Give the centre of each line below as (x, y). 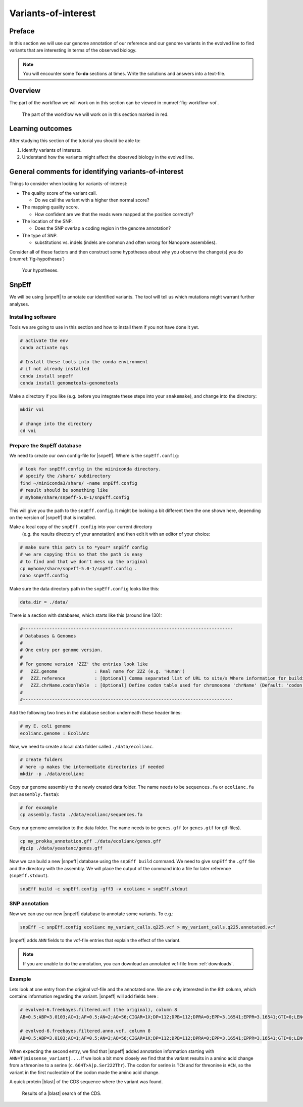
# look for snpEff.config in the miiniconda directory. (91, 469)
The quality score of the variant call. (59, 193)
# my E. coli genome (45, 726)
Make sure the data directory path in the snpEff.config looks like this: (84, 589)
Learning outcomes (41, 129)
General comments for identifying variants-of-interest (96, 172)
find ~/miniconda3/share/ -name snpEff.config (79, 483)
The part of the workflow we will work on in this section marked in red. (95, 114)
